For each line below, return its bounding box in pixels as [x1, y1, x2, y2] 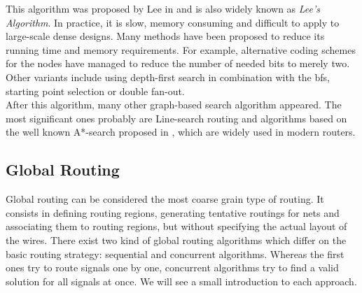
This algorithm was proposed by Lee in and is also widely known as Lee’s [6, 1, 321, 15]
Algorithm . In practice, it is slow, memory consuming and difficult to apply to [6, 15, 340, 29]
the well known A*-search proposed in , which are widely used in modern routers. [6, 124, 356, 139]
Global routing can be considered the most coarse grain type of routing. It [6, 192, 324, 206]
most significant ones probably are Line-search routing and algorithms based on [6, 110, 347, 125]
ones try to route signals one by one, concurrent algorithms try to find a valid [6, 260, 339, 275]
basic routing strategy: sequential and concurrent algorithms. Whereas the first [6, 246, 344, 261]
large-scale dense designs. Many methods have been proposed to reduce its [6, 29, 325, 43]
